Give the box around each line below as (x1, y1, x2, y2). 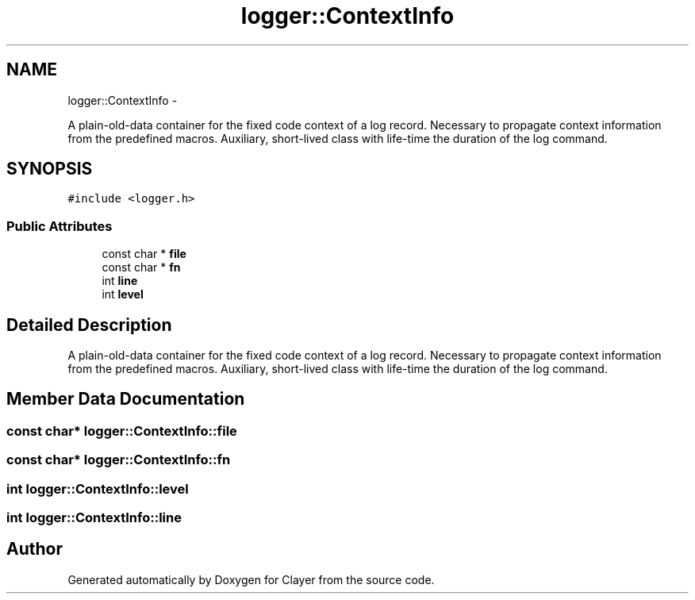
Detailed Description (6, 314, 172, 335)
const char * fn (102, 260, 181, 275)
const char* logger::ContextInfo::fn (6, 452, 231, 468)
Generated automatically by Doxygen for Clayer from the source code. (67, 572, 435, 587)
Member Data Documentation (6, 389, 245, 410)
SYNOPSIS (6, 159, 93, 179)
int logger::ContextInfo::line (6, 510, 182, 525)
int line (102, 274, 138, 288)
